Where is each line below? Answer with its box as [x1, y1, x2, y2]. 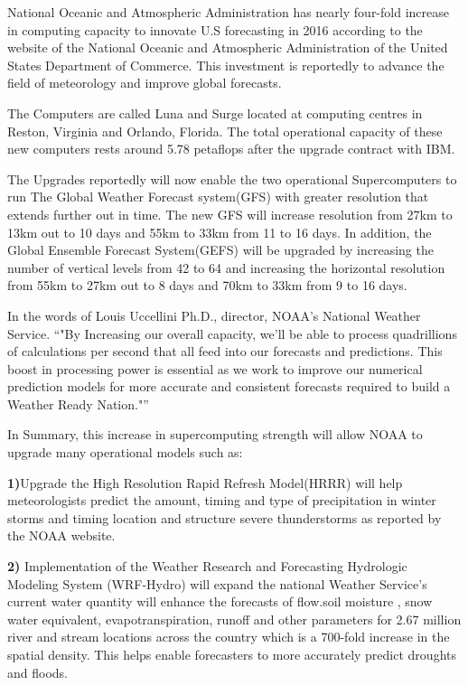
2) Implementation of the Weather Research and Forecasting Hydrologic [7, 557, 407, 576]
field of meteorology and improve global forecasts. [7, 73, 282, 92]
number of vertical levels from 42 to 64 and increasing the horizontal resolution [7, 258, 445, 277]
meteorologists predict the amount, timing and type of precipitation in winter [7, 491, 436, 510]
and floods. [7, 662, 68, 681]
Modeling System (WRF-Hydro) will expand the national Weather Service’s [7, 574, 427, 593]
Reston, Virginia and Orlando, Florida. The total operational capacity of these [7, 121, 443, 140]
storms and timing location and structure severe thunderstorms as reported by [7, 508, 442, 527]
